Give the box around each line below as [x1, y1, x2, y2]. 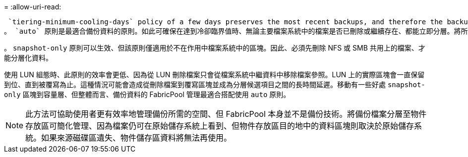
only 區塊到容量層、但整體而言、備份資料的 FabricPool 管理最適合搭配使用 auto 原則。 [4, 90, 291, 99]
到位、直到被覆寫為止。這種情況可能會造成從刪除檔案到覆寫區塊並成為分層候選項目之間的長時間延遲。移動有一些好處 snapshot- [4, 80, 425, 89]
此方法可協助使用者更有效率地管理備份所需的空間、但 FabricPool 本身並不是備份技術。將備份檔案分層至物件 [25, 109, 427, 119]
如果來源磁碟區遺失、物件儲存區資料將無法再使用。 [41, 133, 232, 143]
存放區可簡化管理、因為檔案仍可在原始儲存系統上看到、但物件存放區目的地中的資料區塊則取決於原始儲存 [25, 121, 414, 131]
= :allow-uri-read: [4, 2, 61, 11]
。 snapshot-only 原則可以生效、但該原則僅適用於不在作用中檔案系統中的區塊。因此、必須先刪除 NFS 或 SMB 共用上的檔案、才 [4, 44, 425, 52]
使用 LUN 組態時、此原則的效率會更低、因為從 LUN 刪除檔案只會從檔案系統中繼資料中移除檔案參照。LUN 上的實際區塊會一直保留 [4, 70, 425, 79]
